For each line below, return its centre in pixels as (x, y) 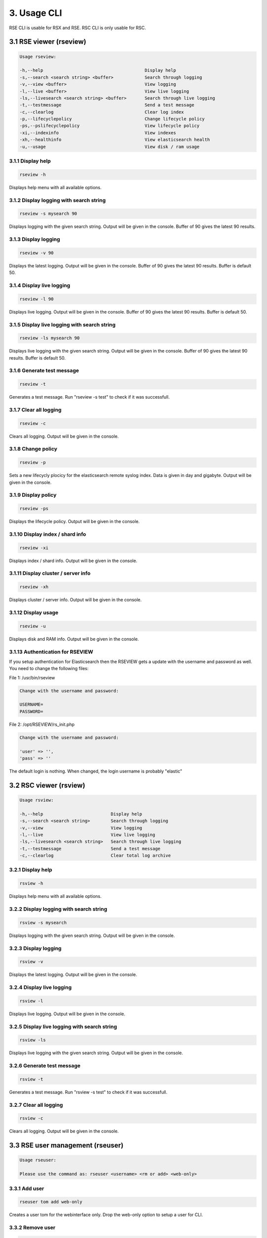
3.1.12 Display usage (34, 613)
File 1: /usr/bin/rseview (32, 677)
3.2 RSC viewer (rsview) (47, 785)
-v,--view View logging (81, 828)
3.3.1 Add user (27, 1188)
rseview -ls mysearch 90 (50, 338)
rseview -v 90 (37, 253)
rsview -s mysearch (43, 923)
